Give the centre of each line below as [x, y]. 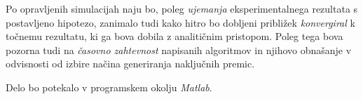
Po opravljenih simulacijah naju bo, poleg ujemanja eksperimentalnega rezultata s [182, 8]
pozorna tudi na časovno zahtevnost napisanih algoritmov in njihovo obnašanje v [179, 49]
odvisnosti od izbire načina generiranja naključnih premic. [130, 64]
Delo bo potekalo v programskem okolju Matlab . [109, 87]
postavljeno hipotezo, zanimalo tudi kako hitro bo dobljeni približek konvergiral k [180, 22]
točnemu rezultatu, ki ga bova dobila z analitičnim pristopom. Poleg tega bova [174, 36]
